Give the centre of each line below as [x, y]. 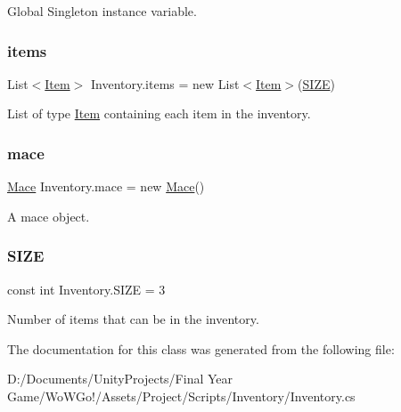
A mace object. [49, 216]
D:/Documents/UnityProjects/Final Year [120, 379]
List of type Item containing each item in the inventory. [159, 113]
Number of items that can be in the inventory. [133, 319]
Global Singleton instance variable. [102, 11]
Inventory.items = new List [165, 83]
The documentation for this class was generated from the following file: [201, 348]
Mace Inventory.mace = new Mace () [106, 186]
